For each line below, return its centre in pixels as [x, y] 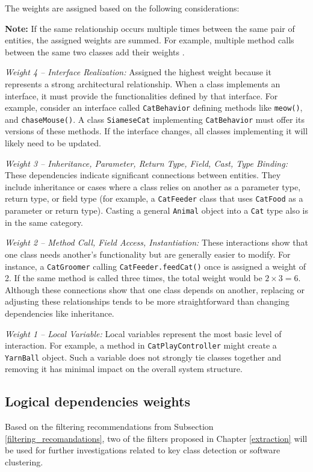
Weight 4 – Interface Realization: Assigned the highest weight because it [138, 72]
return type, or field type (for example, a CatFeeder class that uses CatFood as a [154, 198]
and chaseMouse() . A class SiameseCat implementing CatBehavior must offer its [155, 119]
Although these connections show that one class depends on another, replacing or [155, 289]
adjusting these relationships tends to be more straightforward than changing [147, 301]
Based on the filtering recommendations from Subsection [109, 427]
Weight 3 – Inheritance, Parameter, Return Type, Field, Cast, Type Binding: [146, 163]
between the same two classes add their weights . [95, 51]
